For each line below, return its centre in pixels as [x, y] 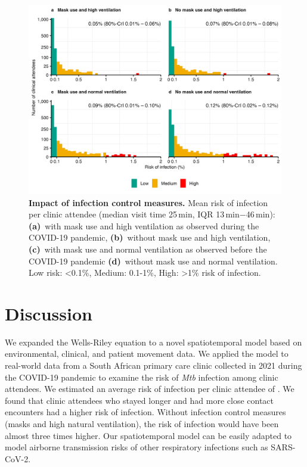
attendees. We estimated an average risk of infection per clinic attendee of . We [150, 389]
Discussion [49, 313]
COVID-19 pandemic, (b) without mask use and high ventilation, [150, 237]
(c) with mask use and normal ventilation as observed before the [148, 249]
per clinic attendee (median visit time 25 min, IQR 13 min [134, 214]
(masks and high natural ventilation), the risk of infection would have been [142, 424]
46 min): [261, 214]
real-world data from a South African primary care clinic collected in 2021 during [153, 365]
